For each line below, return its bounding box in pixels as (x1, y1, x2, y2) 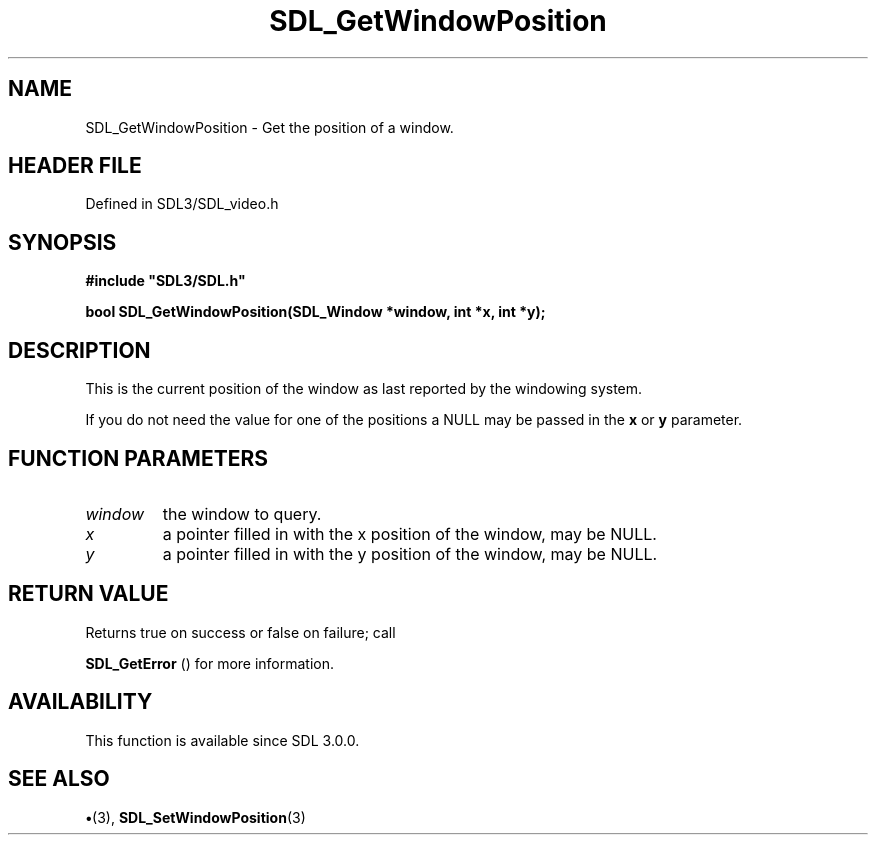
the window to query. (162, 503, 322, 524)
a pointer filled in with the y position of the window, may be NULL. (162, 543, 658, 564)
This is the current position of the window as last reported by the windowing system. (85, 380, 643, 398)
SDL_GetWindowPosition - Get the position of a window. (85, 118, 454, 136)
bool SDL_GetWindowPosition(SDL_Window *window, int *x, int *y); (85, 303, 546, 321)
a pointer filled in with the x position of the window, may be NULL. (162, 523, 657, 544)
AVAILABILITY (8, 689, 153, 715)
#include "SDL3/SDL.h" (85, 272, 246, 290)
